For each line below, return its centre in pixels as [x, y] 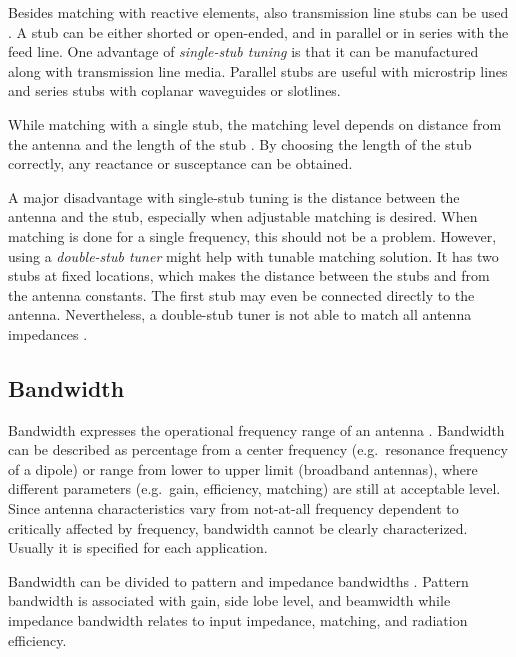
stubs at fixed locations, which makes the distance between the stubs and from [249, 275]
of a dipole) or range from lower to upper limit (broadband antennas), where [243, 468]
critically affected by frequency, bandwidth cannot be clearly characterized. [238, 527]
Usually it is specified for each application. [138, 547]
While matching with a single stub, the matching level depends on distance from [255, 123]
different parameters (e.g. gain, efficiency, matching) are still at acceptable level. [254, 488]
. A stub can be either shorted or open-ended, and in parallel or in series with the [258, 31]
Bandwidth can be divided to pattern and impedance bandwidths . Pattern [238, 580]
